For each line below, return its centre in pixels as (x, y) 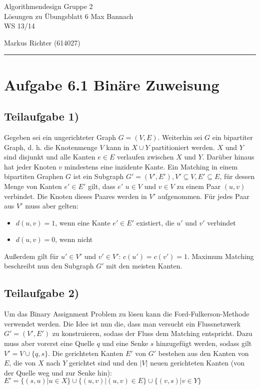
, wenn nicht (74, 239)
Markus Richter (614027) (42, 42)
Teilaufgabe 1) (42, 116)
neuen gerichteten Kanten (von (197, 363)
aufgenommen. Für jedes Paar (203, 196)
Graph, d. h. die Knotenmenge (51, 147)
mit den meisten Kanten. (144, 266)
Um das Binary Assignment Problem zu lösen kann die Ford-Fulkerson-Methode (127, 314)
